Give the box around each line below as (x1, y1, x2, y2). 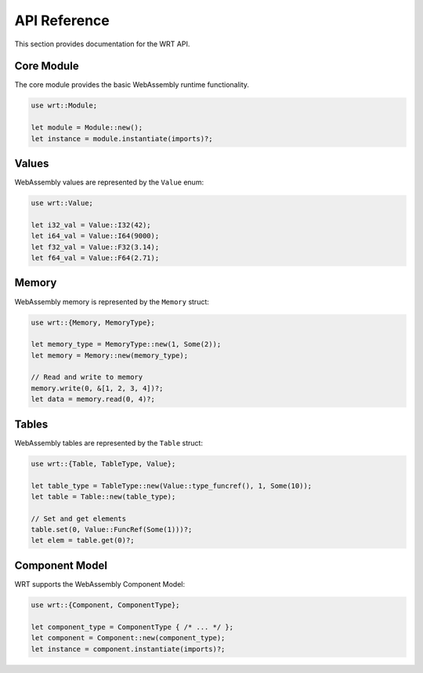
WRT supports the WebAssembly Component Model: (14, 579, 186, 588)
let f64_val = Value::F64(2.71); (31, 253, 160, 263)
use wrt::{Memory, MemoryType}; (31, 318, 156, 327)
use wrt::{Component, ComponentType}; (31, 600, 180, 609)
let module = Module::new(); (31, 123, 143, 133)
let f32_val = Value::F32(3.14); (31, 242, 160, 251)
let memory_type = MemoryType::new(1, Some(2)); (31, 340, 222, 349)
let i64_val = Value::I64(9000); (31, 231, 160, 241)
